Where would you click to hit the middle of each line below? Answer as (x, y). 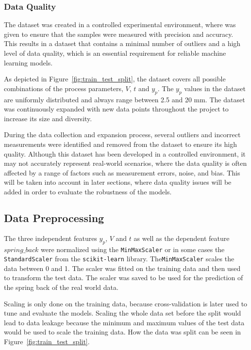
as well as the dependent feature (182, 238)
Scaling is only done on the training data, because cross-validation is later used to (126, 303)
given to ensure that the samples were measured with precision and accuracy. (119, 34)
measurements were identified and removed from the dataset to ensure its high (121, 144)
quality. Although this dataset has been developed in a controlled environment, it (125, 153)
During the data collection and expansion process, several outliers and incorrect (122, 135)
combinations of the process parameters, (64, 88)
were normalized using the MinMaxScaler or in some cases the (133, 249)
